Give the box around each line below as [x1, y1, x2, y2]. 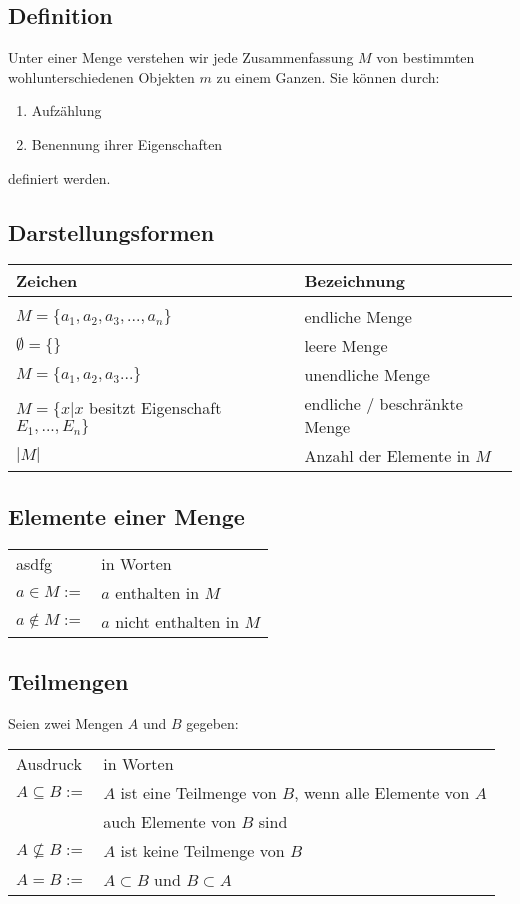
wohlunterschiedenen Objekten [8, 66, 195, 87]
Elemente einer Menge [8, 500, 245, 531]
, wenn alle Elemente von [294, 781, 470, 805]
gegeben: [186, 712, 239, 733]
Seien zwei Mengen [8, 712, 124, 733]
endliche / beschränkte [304, 392, 463, 416]
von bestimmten [376, 47, 475, 68]
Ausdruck [16, 752, 82, 776]
